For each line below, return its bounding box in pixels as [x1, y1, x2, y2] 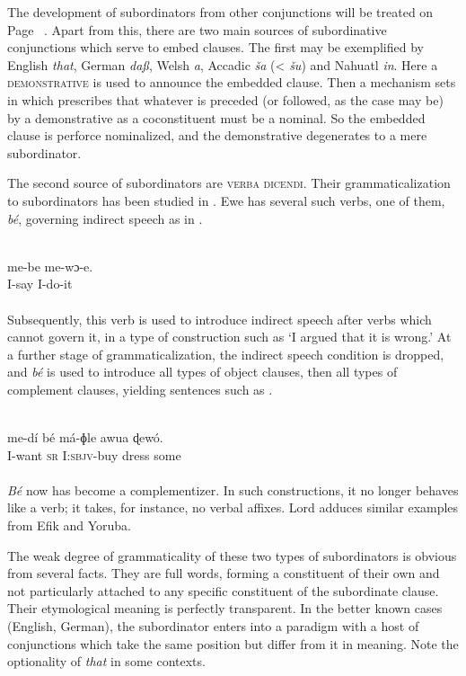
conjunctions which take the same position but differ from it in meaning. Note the [7, 634, 459, 653]
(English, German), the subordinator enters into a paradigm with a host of [7, 617, 419, 635]
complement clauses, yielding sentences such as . [7, 379, 273, 398]
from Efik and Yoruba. [7, 516, 131, 535]
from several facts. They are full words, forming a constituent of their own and [7, 564, 440, 583]
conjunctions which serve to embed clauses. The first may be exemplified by [7, 38, 424, 57]
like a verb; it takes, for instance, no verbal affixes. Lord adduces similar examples [7, 498, 459, 517]
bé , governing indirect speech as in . [7, 209, 203, 227]
